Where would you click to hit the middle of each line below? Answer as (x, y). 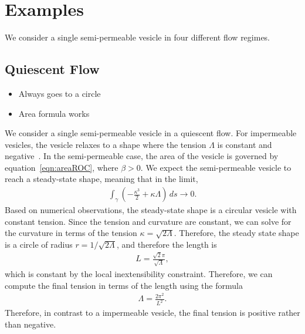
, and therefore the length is (167, 244)
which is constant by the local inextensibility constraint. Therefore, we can (139, 273)
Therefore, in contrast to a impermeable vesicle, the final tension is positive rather (152, 313)
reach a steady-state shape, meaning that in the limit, (101, 179)
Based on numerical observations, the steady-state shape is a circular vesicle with (151, 210)
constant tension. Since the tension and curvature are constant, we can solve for (148, 221)
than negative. (30, 324)
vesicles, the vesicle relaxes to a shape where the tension (106, 144)
